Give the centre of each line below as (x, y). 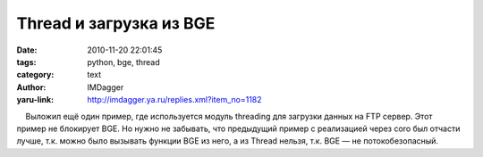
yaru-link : (35, 100)
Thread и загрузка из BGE (116, 23)
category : (35, 75)
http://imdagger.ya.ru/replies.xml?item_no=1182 (175, 100)
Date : (27, 50)
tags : (26, 62)
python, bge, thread (123, 62)
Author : (31, 87)
